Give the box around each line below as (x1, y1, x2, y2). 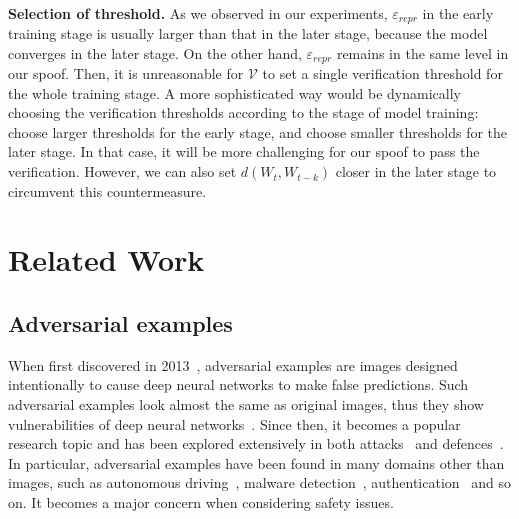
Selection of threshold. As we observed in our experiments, (8, 2, 388, 23)
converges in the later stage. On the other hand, (8, 42, 302, 63)
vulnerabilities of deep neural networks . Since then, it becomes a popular (8, 413, 461, 434)
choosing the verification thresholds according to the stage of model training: (8, 102, 479, 123)
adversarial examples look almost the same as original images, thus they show (8, 394, 484, 415)
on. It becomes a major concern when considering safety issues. (8, 491, 394, 512)
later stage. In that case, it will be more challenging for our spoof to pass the (8, 141, 480, 162)
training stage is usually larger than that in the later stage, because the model (8, 23, 488, 44)
